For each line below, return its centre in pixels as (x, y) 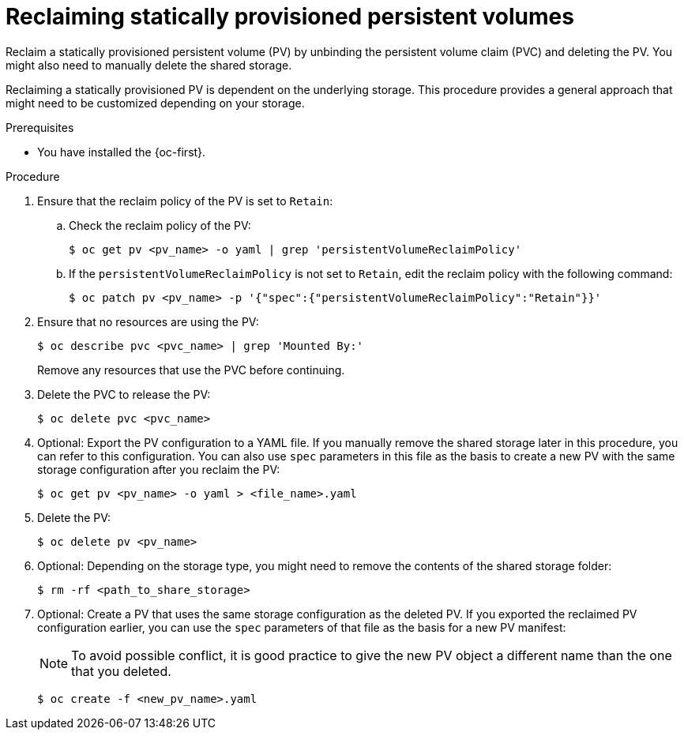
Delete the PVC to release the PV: (124, 394)
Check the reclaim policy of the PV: (160, 225)
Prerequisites (40, 127)
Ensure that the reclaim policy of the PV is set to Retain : (185, 201)
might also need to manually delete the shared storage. (149, 65)
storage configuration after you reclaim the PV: (159, 469)
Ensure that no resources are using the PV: (148, 321)
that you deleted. (121, 671)
